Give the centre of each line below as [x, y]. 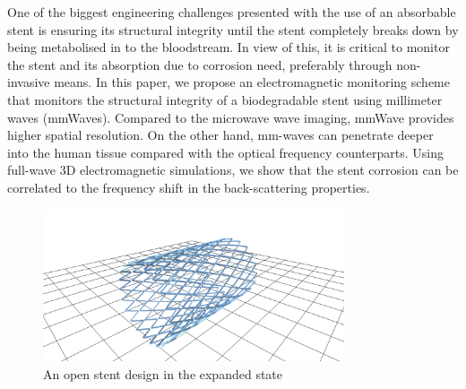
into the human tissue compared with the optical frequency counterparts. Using [225, 152]
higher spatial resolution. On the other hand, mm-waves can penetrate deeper [220, 135]
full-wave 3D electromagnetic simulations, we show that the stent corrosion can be [233, 170]
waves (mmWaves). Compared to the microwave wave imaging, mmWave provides [231, 117]
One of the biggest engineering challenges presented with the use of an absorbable [232, 12]
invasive [29, 82]
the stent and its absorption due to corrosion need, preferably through [200, 64]
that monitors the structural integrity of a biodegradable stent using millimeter [225, 99]
